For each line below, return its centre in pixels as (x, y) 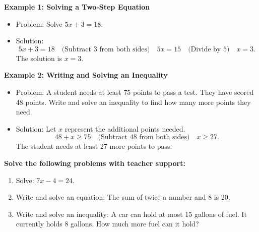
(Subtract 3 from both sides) (106, 49)
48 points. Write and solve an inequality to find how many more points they (133, 102)
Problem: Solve (39, 23)
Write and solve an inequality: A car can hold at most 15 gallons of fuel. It (131, 214)
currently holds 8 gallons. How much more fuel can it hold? (107, 224)
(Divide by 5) (209, 49)
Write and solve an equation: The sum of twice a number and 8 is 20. (123, 197)
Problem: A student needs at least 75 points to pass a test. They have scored (135, 92)
